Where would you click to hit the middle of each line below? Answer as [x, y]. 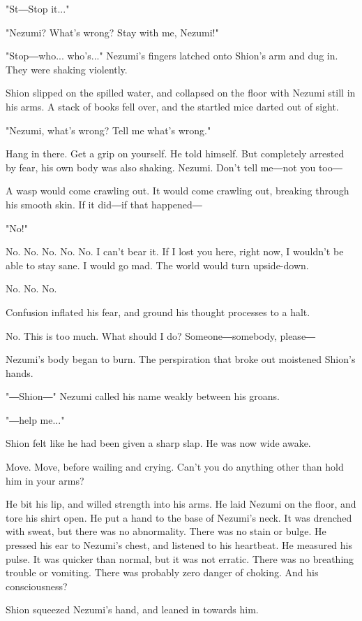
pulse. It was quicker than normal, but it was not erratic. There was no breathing [180, 558]
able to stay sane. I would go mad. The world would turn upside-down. [157, 265]
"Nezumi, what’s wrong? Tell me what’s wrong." [108, 130]
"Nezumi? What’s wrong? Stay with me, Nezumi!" [112, 32]
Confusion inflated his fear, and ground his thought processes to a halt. [158, 312]
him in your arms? [45, 480]
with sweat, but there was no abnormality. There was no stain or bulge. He [166, 531]
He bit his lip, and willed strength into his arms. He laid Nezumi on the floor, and [181, 504]
